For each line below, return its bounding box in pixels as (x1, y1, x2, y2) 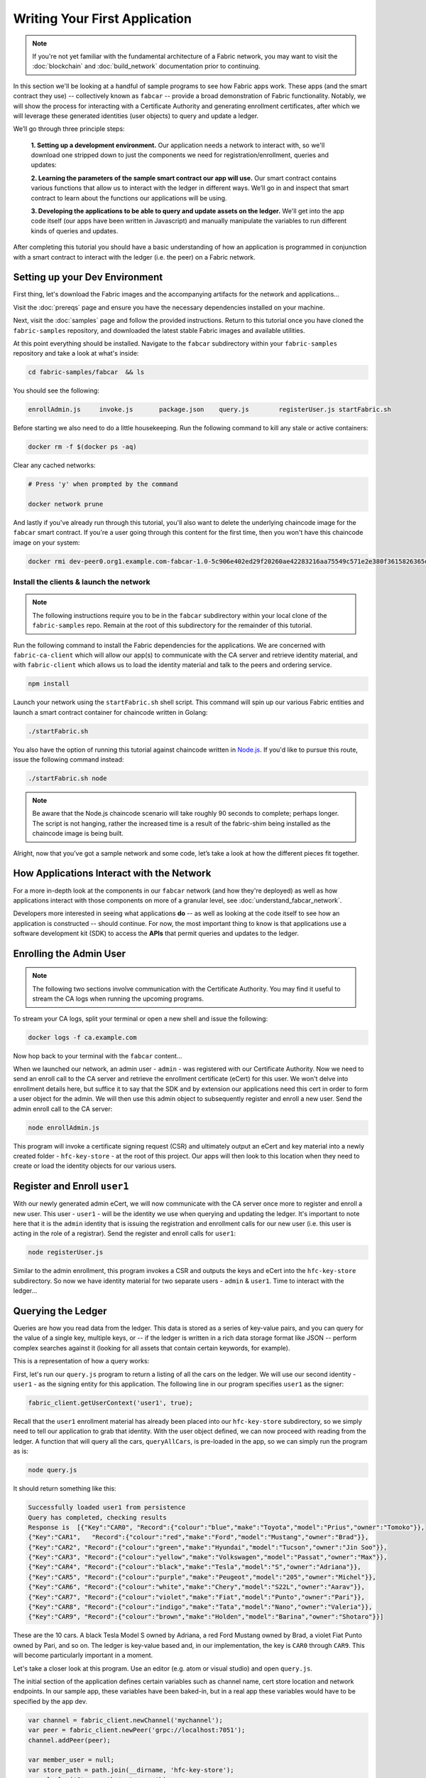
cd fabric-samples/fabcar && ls (28, 368, 145, 376)
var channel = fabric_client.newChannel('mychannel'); (28, 1716, 223, 1724)
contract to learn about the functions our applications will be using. (31, 193, 227, 202)
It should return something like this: (13, 1484, 116, 1493)
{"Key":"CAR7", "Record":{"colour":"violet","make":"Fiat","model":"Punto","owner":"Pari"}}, (28, 1593, 366, 1601)
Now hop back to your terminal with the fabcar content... (13, 1051, 182, 1060)
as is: (13, 1447, 29, 1456)
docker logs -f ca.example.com (28, 1033, 138, 1041)
